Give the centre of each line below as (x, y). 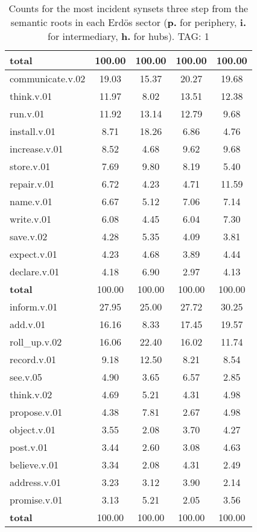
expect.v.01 (33, 254)
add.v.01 (28, 324)
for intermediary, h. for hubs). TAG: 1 (128, 36)
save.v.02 (29, 236)
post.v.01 (29, 447)
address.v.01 (36, 482)
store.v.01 (30, 166)
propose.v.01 (36, 412)
